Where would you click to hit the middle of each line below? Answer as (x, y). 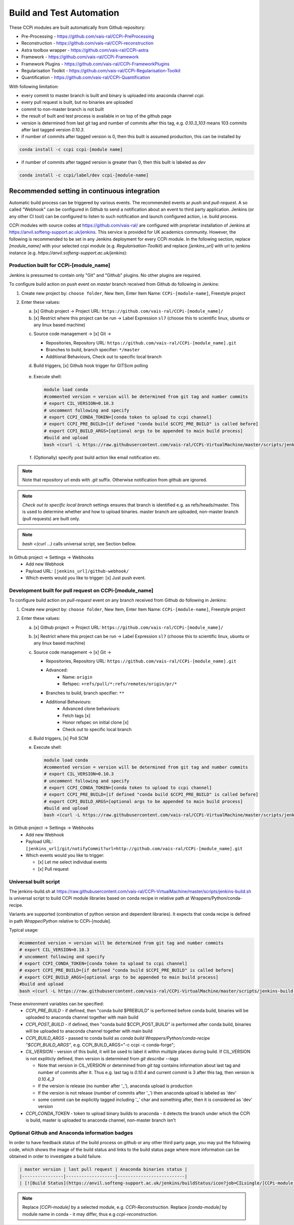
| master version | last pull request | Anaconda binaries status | (103, 1169)
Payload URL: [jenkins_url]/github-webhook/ (77, 571)
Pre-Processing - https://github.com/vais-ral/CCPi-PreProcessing (88, 36)
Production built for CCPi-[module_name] (60, 266)
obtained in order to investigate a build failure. (56, 1156)
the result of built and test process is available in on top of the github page (96, 116)
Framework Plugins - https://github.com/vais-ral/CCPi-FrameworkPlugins (96, 64)
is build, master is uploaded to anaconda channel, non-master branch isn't (101, 1120)
